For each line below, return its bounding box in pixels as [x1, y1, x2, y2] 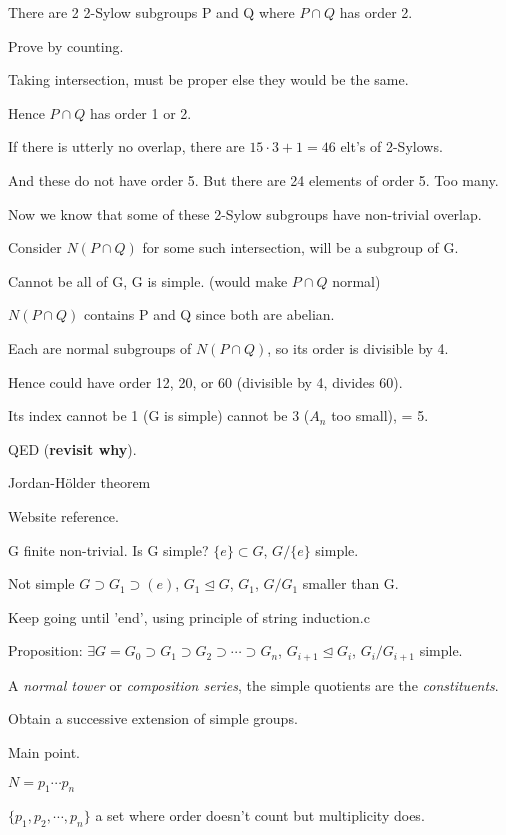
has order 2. [339, 2, 413, 22]
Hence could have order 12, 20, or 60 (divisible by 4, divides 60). [8, 371, 403, 392]
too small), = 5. [331, 405, 429, 426]
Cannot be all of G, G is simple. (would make [8, 270, 288, 291]
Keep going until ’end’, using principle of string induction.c [8, 606, 370, 627]
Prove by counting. [8, 35, 124, 56]
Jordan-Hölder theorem [8, 472, 151, 493]
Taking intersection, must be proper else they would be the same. [8, 69, 409, 90]
